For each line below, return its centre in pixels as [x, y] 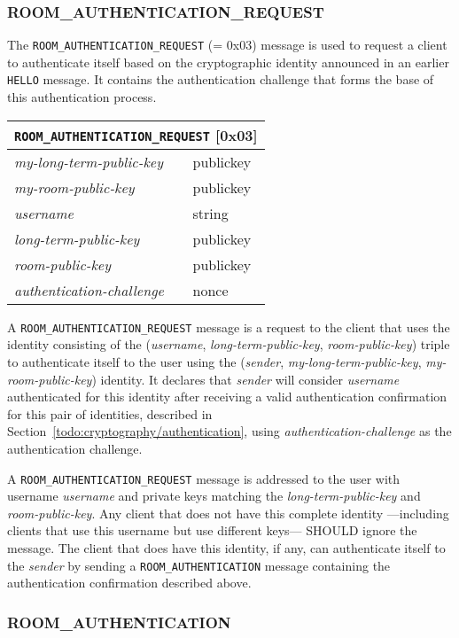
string [210, 213]
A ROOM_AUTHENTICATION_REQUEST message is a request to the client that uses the [229, 327]
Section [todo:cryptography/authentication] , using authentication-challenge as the [229, 431]
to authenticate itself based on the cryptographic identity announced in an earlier [228, 62]
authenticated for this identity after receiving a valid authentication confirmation [227, 397]
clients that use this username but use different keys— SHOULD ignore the [212, 530]
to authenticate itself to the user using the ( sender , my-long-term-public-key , [214, 361]
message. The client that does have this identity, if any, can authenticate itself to [226, 547]
